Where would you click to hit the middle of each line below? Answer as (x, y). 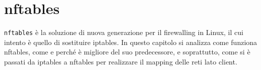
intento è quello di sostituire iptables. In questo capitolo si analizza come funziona (131, 42)
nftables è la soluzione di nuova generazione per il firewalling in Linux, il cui (124, 32)
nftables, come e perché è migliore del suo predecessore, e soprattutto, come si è (127, 52)
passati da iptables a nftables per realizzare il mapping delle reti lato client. (121, 61)
